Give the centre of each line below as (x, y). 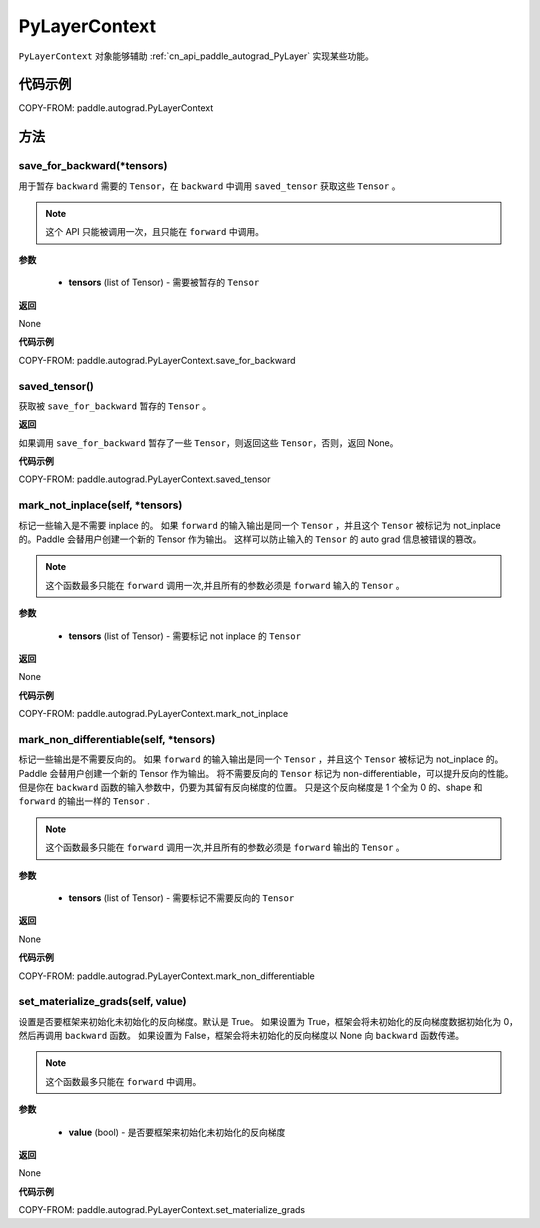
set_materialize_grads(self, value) (102, 1002)
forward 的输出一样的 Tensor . (84, 801)
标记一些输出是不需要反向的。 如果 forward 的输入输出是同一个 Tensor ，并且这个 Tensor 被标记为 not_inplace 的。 (261, 759)
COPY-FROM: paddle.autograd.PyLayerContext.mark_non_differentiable (166, 976)
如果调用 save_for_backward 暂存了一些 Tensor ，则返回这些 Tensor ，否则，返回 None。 (208, 442)
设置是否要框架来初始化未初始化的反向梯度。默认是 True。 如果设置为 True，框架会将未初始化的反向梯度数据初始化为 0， (268, 1021)
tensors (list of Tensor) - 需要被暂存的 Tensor (164, 282)
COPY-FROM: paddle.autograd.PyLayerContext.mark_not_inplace (153, 714)
